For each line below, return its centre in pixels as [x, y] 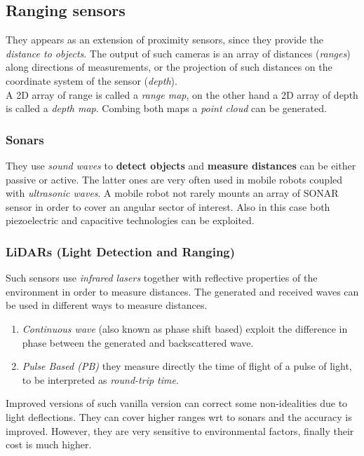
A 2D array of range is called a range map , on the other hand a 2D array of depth [182, 94]
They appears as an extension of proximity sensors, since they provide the [164, 40]
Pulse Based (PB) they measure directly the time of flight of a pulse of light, [187, 366]
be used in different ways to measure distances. [107, 305]
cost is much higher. [49, 444]
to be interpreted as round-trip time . [100, 379]
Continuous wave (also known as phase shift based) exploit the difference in [185, 328]
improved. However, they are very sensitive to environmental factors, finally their [180, 430]
